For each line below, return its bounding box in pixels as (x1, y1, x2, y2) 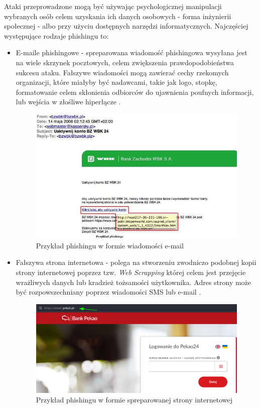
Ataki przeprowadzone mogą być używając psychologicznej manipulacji (4, 1, 222, 11)
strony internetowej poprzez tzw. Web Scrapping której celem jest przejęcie (16, 266, 246, 277)
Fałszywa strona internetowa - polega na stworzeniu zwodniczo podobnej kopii (16, 257, 256, 267)
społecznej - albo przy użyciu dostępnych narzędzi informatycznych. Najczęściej (4, 21, 248, 31)
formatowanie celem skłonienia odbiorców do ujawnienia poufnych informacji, (16, 86, 254, 97)
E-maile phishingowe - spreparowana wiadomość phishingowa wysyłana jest (16, 47, 247, 58)
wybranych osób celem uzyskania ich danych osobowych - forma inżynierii (4, 11, 231, 21)
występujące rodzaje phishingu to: (4, 30, 109, 41)
